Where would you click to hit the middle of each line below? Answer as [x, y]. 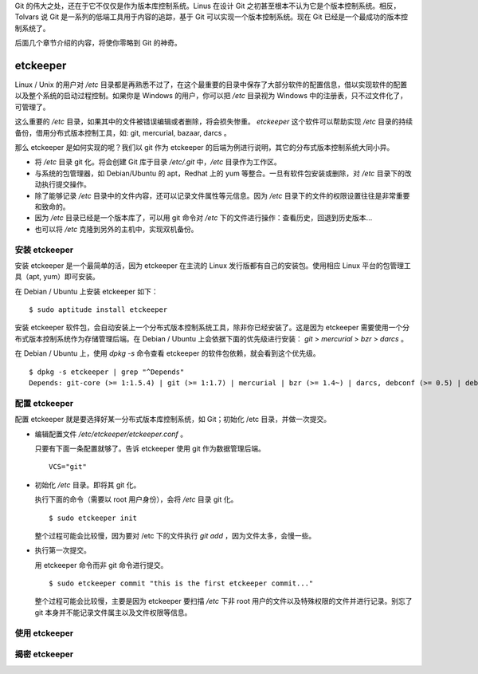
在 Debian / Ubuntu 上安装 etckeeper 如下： [86, 291]
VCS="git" [68, 467]
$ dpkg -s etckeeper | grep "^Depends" [107, 372]
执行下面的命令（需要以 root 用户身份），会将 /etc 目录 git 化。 [136, 499]
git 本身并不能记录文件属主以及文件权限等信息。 [113, 612]
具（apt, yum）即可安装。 [57, 277]
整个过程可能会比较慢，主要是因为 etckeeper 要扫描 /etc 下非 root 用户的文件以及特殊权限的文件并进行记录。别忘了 [223, 601]
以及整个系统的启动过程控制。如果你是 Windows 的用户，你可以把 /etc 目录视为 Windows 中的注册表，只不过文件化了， [211, 96]
